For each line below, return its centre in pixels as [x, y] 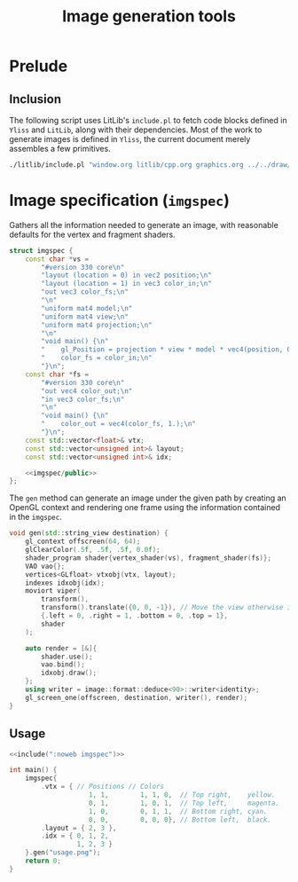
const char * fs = [57, 374]
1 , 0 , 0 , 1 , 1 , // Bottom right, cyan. [178, 811]
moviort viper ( [53, 591]
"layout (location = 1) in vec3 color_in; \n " [127, 284]
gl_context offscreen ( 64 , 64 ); [83, 542]
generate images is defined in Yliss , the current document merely [130, 139]
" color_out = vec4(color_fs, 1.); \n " [119, 424]
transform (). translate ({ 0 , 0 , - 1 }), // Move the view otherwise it [168, 608]
